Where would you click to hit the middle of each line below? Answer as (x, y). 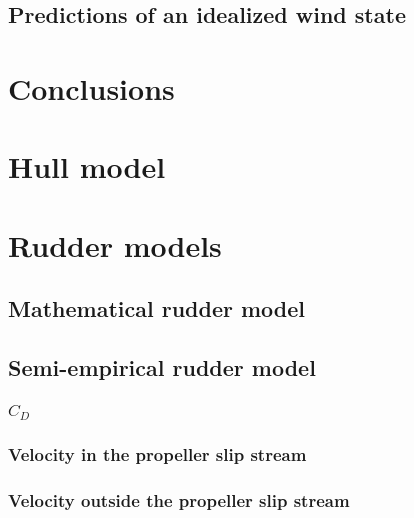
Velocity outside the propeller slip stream (179, 500)
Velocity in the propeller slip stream (157, 454)
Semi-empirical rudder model (162, 367)
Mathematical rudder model (157, 308)
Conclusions (91, 87)
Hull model (87, 166)
